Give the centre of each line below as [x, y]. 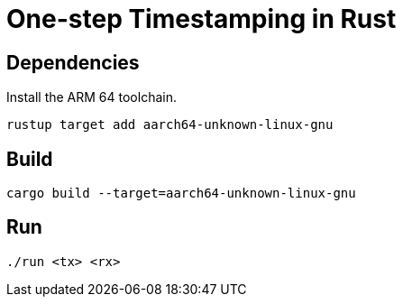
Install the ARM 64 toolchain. [92, 97]
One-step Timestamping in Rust [201, 19]
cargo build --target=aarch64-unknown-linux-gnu [181, 193]
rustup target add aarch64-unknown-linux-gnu [170, 125]
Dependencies [73, 62]
